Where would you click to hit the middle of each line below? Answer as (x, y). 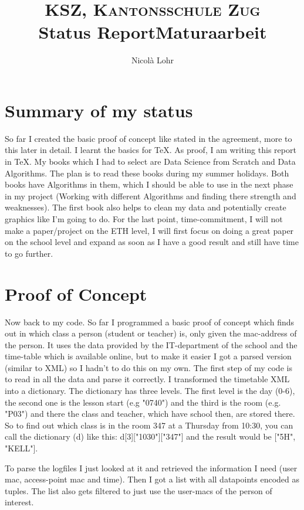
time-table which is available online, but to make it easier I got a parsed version (148, 356)
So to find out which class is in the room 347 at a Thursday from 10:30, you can (149, 425)
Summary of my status (99, 110)
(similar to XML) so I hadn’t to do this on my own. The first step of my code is (148, 367)
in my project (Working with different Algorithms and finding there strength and (151, 195)
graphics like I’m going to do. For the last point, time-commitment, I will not (144, 219)
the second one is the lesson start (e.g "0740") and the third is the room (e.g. (143, 402)
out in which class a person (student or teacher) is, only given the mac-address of (151, 333)
